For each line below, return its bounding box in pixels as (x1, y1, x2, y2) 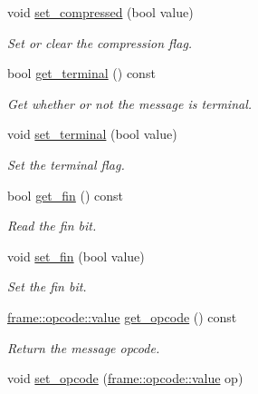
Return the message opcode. (7, 338, 160, 357)
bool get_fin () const (7, 185, 124, 204)
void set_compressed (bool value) (7, 3, 194, 21)
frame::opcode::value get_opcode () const (7, 307, 237, 326)
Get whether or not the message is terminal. (7, 94, 253, 113)
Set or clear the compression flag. (7, 33, 193, 52)
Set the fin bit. (7, 277, 87, 296)
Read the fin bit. (7, 216, 97, 235)
